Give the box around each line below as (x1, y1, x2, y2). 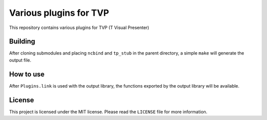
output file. (9, 57, 32, 63)
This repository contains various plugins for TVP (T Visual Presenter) (9, 25, 149, 30)
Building (9, 37, 36, 46)
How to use (9, 70, 44, 78)
